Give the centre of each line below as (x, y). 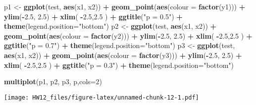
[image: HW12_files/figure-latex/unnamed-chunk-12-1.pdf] (102, 97)
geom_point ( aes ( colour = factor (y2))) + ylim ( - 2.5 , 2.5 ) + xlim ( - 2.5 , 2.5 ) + (128, 35)
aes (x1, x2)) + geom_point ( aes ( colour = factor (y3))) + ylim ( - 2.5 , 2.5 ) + (123, 55)
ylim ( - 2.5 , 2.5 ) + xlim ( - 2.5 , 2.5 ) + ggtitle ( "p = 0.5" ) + (93, 16)
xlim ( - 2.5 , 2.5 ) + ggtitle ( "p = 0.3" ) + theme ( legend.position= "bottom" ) (119, 65)
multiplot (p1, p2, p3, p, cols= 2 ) (53, 81)
